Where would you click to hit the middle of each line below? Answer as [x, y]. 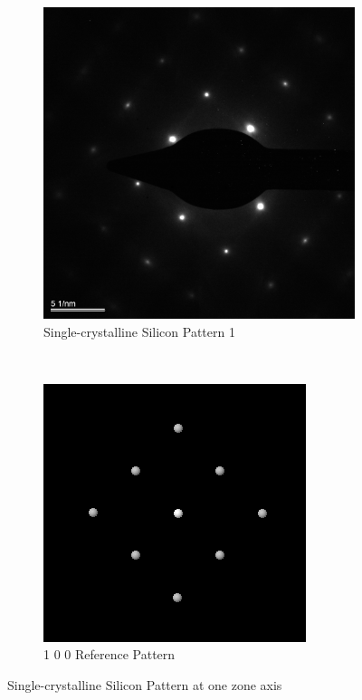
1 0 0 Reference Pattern [110, 654]
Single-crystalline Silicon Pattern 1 [139, 331]
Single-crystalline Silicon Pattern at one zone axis [145, 684]
